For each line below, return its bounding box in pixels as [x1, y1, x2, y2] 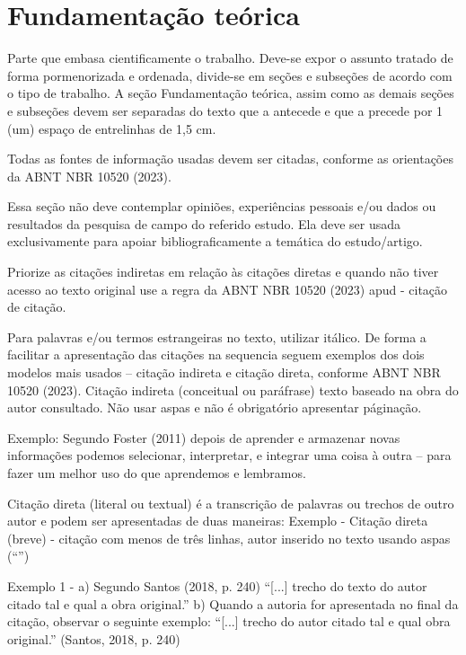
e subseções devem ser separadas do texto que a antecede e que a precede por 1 [7, 101, 444, 119]
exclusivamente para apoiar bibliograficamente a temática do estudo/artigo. [7, 232, 423, 251]
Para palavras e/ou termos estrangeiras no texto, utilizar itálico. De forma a [7, 327, 426, 346]
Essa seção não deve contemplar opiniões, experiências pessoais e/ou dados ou [7, 197, 436, 216]
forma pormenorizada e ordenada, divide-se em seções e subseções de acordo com [7, 66, 453, 84]
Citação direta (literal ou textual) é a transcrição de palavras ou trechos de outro [7, 493, 454, 512]
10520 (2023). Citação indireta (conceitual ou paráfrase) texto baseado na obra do [7, 380, 459, 399]
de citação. [7, 297, 66, 316]
